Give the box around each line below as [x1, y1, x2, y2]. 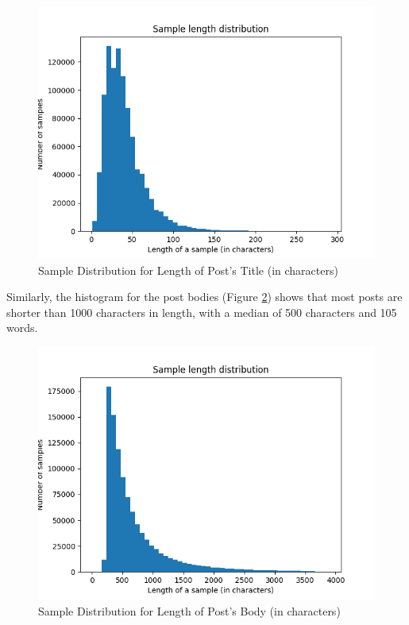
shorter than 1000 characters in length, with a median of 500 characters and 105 [6, 303, 397, 320]
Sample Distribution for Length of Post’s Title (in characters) [38, 261, 338, 278]
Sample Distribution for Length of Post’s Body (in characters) [38, 602, 341, 619]
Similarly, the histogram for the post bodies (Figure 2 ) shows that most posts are [6, 288, 403, 305]
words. [6, 319, 38, 336]
